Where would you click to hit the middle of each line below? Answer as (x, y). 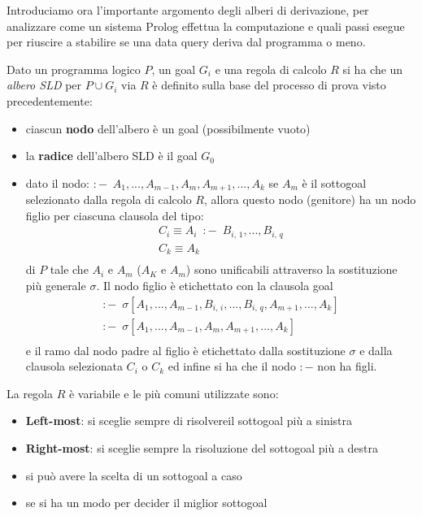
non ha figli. (347, 366)
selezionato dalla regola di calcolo (109, 199)
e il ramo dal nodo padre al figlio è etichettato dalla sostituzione (185, 350)
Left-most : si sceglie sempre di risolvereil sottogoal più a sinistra (189, 421)
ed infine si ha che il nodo (232, 366)
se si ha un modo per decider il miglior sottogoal (146, 503)
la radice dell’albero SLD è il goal (111, 156)
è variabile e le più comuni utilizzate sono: (174, 393)
